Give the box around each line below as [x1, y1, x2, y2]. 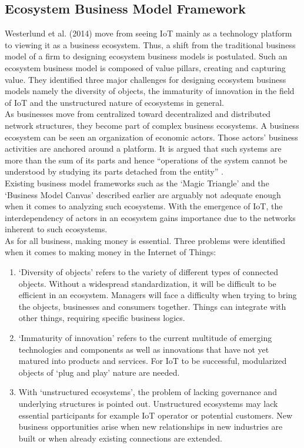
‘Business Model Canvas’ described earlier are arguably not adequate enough [5, 188, 281, 200]
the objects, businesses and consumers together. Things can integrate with [18, 300, 286, 312]
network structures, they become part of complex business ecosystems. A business [5, 119, 299, 131]
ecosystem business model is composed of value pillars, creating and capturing [5, 61, 286, 73]
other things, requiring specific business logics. [18, 312, 185, 324]
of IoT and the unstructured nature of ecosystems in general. [5, 96, 225, 108]
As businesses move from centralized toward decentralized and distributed [5, 108, 271, 120]
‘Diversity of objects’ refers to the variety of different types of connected [18, 266, 279, 278]
